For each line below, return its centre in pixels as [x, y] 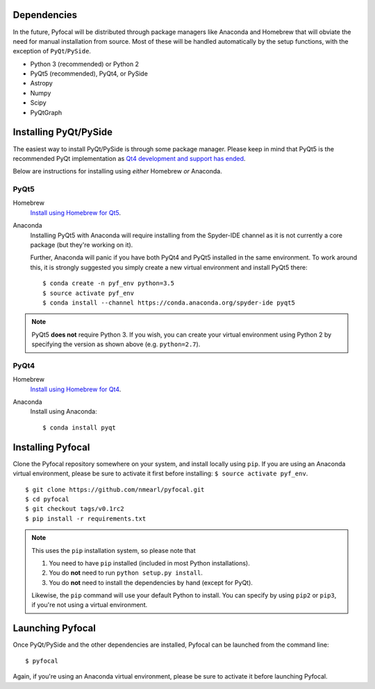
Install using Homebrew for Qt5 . [76, 212]
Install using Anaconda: [64, 411]
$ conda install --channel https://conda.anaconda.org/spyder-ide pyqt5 [169, 303]
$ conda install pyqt [79, 427]
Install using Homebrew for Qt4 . [76, 389]
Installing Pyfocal [51, 447]
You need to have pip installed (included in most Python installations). [149, 563]
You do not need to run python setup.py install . [126, 573]
